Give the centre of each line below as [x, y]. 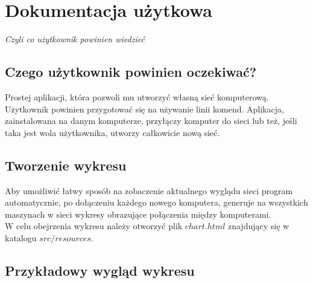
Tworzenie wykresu [66, 165]
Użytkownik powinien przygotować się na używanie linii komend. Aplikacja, [144, 109]
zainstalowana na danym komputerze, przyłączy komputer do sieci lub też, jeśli [151, 121]
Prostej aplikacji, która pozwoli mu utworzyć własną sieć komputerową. [137, 96]
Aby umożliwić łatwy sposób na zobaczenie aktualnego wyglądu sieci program [149, 190]
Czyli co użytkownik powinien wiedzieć [75, 39]
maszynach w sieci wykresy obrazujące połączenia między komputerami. [138, 214]
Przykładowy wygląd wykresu [100, 270]
